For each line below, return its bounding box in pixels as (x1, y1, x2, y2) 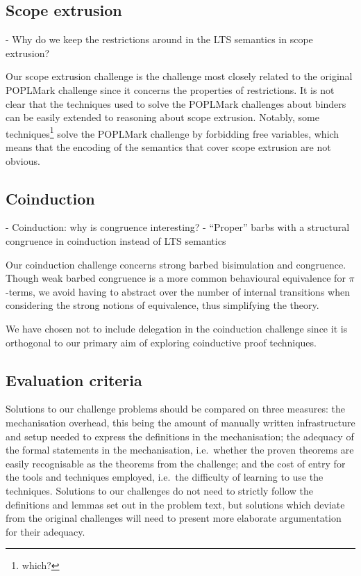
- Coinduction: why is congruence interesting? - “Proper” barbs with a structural (6, 220, 350, 234)
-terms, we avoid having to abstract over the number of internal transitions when (6, 284, 350, 298)
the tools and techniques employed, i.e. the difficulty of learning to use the (6, 470, 324, 484)
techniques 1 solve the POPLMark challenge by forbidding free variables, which (6, 124, 339, 141)
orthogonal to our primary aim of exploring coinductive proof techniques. (6, 335, 317, 349)
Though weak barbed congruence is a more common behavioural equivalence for (6, 271, 346, 285)
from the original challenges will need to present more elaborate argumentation (6, 511, 342, 525)
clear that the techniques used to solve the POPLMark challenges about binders (6, 96, 346, 111)
